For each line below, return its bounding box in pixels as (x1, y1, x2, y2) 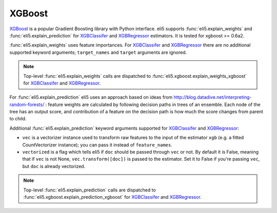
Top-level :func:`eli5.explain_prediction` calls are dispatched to (23, 187, 156, 193)
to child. (9, 116, 27, 122)
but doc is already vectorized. (22, 163, 86, 169)
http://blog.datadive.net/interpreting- (173, 94, 252, 100)
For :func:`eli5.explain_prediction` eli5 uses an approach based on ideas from (9, 94, 173, 100)
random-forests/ (9, 101, 45, 108)
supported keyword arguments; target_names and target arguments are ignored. (9, 49, 187, 55)
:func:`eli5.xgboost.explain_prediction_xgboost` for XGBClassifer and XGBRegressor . (23, 194, 202, 200)
